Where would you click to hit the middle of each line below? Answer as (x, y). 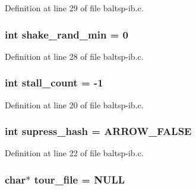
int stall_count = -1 (54, 83)
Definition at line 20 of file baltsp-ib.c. (74, 104)
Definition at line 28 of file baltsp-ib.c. (74, 56)
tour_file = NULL (80, 179)
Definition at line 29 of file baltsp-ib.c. (74, 8)
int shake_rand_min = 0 (67, 34)
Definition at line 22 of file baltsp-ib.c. (74, 153)
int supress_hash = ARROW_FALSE (98, 131)
